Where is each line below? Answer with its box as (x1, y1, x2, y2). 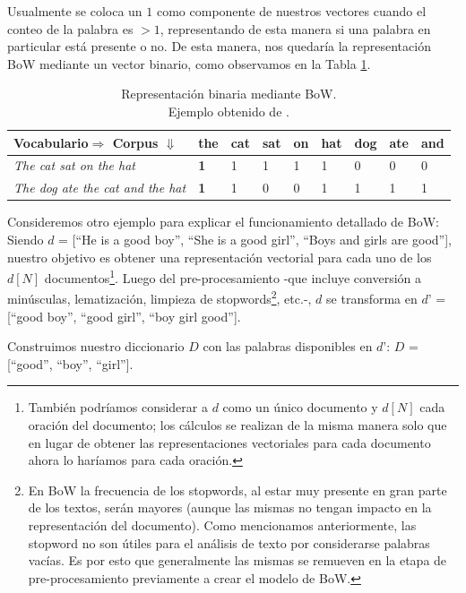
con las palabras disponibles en (203, 337, 373, 356)
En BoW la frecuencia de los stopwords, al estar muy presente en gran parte (28, 480, 447, 499)
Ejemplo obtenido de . (168, 101, 289, 120)
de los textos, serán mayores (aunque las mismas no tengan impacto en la (28, 498, 432, 517)
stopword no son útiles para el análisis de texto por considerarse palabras (28, 533, 430, 552)
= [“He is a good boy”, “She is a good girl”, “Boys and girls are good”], (58, 229, 452, 248)
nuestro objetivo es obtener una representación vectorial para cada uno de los (7, 247, 432, 266)
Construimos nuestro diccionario (7, 337, 185, 356)
